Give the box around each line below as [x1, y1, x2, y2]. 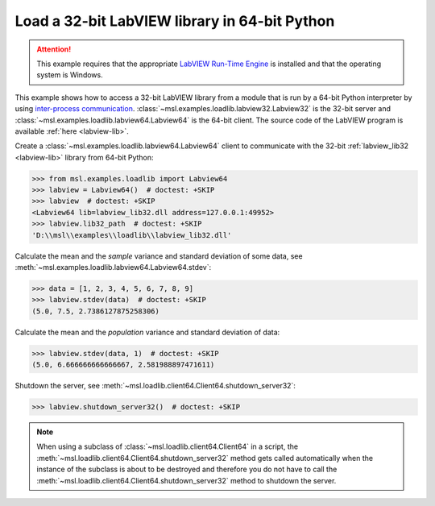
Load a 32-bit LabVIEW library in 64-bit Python [14, 12, 335, 30]
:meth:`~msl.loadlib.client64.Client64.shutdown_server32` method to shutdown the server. [36, 475, 337, 485]
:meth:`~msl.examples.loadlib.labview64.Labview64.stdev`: [14, 262, 212, 272]
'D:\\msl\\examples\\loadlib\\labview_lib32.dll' [31, 230, 232, 239]
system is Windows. [36, 70, 104, 80]
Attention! [36, 44, 72, 54]
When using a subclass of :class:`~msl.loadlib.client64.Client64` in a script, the [36, 442, 298, 451]
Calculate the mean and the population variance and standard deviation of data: [14, 327, 280, 337]
